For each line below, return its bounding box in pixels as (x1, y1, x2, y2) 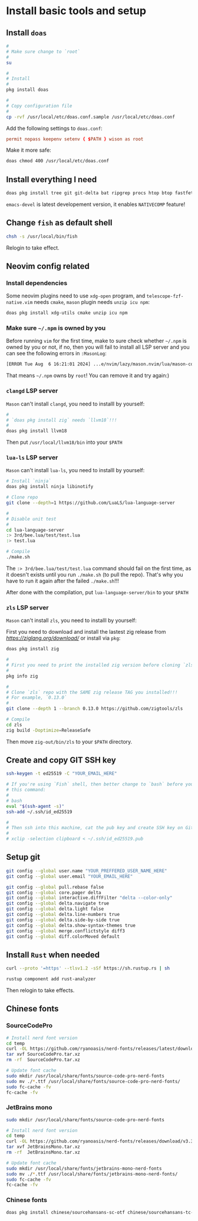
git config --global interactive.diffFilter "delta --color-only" (6, 895, 173, 901)
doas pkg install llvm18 (6, 428, 67, 434)
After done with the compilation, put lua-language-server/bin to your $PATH (6, 588, 189, 595)
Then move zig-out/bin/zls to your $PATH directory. (6, 738, 133, 745)
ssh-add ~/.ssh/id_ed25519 (6, 808, 72, 815)
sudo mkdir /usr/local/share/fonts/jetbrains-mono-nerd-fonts (6, 1166, 162, 1171)
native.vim (6, 300, 33, 306)
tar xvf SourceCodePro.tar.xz (6, 1052, 81, 1058)
